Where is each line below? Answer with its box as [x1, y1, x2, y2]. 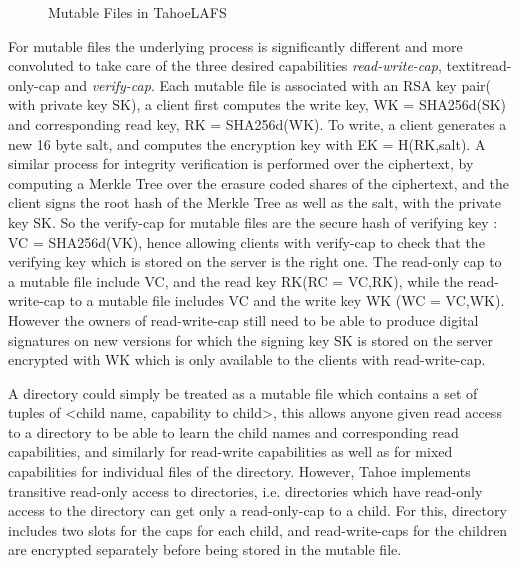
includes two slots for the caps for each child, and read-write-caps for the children [8, 519, 508, 540]
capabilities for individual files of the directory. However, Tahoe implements [8, 461, 471, 482]
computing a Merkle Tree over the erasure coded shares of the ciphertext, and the [8, 172, 509, 193]
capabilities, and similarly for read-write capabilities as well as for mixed [8, 441, 453, 462]
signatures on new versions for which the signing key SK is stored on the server [8, 329, 493, 350]
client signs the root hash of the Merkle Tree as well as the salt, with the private [8, 192, 501, 213]
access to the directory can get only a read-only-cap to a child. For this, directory [8, 500, 507, 521]
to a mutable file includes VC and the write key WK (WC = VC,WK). [69, 290, 505, 311]
